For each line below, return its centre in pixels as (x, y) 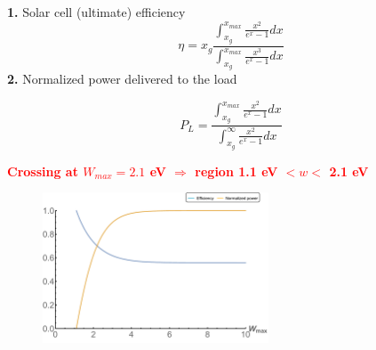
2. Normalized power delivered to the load (122, 79)
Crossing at (43, 171)
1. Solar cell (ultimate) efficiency (96, 12)
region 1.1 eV (236, 171)
